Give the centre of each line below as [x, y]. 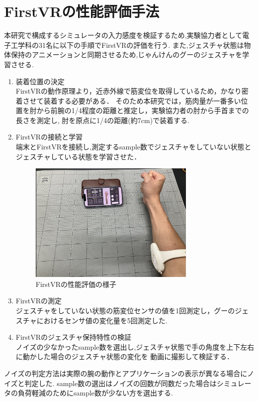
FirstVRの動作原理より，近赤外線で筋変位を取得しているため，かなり [129, 91]
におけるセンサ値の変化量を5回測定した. [102, 320]
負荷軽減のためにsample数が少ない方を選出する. [95, 393]
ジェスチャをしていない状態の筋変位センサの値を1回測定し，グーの [125, 310]
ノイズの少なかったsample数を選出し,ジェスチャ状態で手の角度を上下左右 [135, 346]
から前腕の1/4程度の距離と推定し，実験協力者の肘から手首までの [143, 110]
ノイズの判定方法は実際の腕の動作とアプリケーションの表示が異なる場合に [126, 373]
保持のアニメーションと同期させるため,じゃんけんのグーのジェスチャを [127, 55]
